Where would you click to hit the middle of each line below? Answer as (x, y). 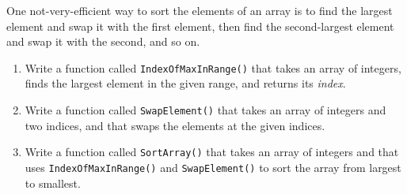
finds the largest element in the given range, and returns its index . (185, 83)
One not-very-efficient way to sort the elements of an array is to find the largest (200, 10)
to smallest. (53, 183)
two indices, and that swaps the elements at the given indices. (175, 125)
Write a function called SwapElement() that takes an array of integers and (205, 110)
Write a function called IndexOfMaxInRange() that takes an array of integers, (213, 67)
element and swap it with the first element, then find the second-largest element (200, 26)
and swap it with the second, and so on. (103, 41)
